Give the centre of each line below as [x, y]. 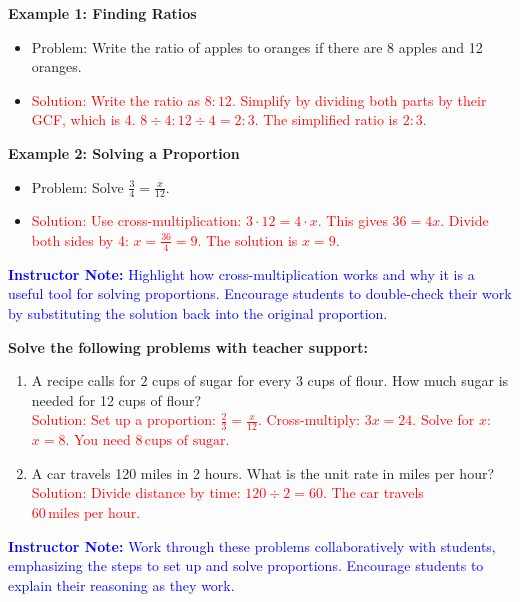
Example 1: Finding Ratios [102, 13]
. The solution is [247, 239]
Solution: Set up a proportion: [123, 419]
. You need [98, 439]
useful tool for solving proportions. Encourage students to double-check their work [260, 293]
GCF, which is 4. [83, 119]
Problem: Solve [77, 186]
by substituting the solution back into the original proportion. [198, 313]
